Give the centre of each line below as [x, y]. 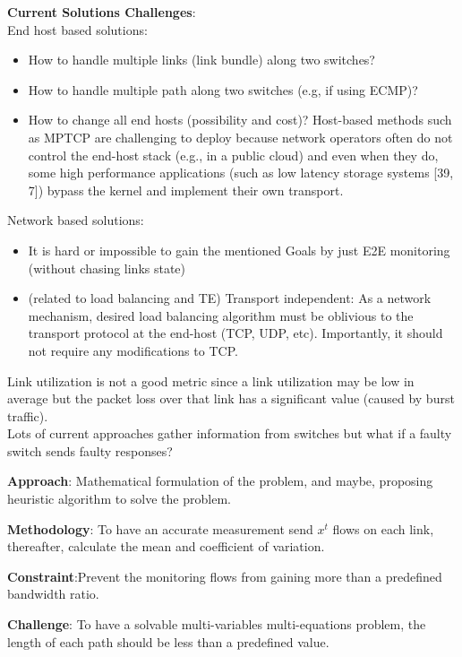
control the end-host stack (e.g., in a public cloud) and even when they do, [233, 155]
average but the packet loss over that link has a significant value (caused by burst [231, 398]
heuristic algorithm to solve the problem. [119, 499]
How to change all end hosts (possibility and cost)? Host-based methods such [240, 120]
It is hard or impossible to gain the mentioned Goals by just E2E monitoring [239, 250]
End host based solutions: [77, 29]
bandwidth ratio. [53, 594]
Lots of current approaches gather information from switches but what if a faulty [230, 433]
